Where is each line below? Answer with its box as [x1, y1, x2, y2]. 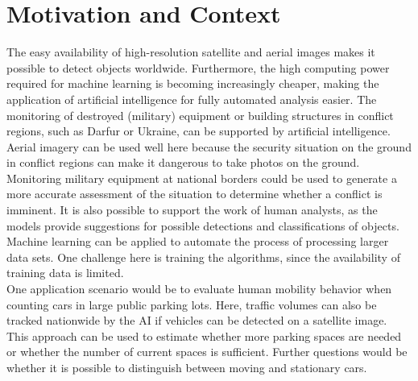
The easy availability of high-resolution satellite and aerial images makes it [6, 43, 375, 60]
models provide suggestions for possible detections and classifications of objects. [6, 217, 399, 234]
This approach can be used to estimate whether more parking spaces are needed [6, 327, 402, 344]
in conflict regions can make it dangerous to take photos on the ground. [6, 154, 360, 171]
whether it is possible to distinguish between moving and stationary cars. [6, 359, 367, 375]
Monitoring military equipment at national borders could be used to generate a [6, 169, 397, 186]
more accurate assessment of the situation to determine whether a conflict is [6, 185, 383, 202]
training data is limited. [6, 264, 124, 281]
